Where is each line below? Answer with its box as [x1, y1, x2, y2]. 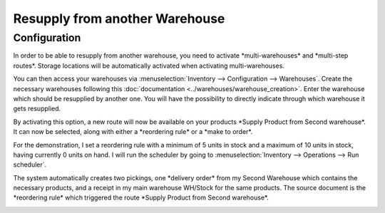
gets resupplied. [13, 104, 61, 113]
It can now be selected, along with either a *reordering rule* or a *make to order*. [13, 128, 253, 136]
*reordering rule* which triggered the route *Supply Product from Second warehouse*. [13, 193, 269, 202]
